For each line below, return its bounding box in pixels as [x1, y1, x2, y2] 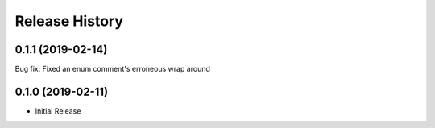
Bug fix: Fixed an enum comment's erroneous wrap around [14, 64, 211, 74]
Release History [14, 12, 124, 30]
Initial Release [35, 105, 81, 116]
